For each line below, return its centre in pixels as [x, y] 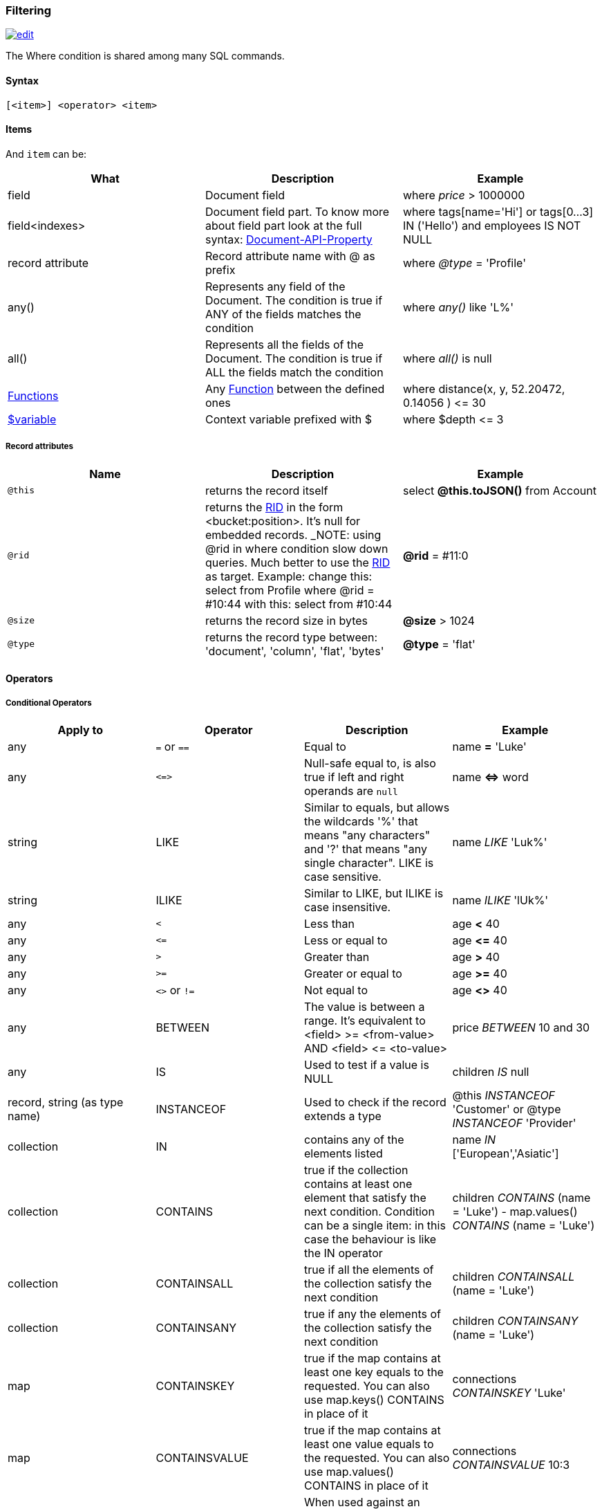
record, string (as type [66, 1102]
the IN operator [344, 1253]
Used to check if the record [375, 1102]
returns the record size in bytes [286, 620]
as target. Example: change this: [289, 576]
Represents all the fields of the [284, 344]
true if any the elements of [373, 1314]
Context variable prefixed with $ [289, 419]
